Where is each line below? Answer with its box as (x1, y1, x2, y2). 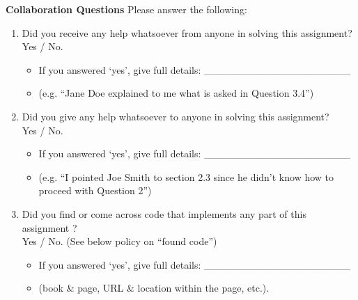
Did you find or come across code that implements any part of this (22, 206, 306, 221)
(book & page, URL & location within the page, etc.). (38, 281, 270, 295)
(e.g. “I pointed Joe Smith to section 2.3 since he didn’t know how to (38, 169, 334, 184)
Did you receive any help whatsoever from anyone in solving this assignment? (22, 25, 352, 40)
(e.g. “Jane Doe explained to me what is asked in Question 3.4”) (38, 86, 314, 100)
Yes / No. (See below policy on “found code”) (22, 234, 217, 248)
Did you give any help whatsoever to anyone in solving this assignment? (22, 109, 329, 123)
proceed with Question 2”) (38, 183, 152, 198)
